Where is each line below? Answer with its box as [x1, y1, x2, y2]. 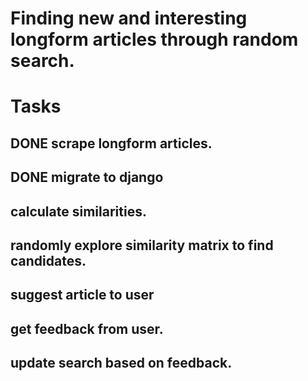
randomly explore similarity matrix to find [10, 237, 274, 254]
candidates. [10, 252, 87, 269]
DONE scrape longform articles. [10, 135, 213, 152]
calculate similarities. [10, 203, 147, 220]
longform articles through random [10, 28, 299, 51]
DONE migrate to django [10, 169, 164, 186]
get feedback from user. [10, 320, 164, 337]
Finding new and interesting [10, 7, 248, 30]
